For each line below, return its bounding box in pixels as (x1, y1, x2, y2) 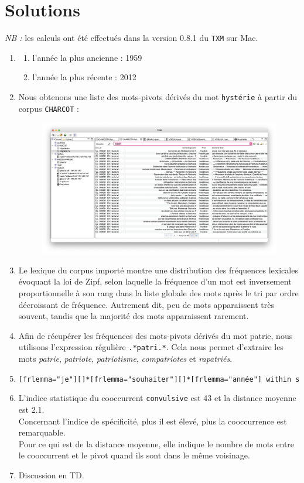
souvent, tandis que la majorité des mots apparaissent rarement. (18, 310, 249, 322)
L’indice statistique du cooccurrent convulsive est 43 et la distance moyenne (18, 392, 296, 404)
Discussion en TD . (18, 468, 84, 481)
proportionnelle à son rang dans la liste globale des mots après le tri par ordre (18, 287, 299, 299)
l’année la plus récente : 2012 (32, 71, 136, 83)
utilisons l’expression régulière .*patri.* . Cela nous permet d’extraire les (18, 341, 283, 353)
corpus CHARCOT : (18, 102, 79, 114)
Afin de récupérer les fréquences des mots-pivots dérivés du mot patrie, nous (18, 329, 293, 341)
